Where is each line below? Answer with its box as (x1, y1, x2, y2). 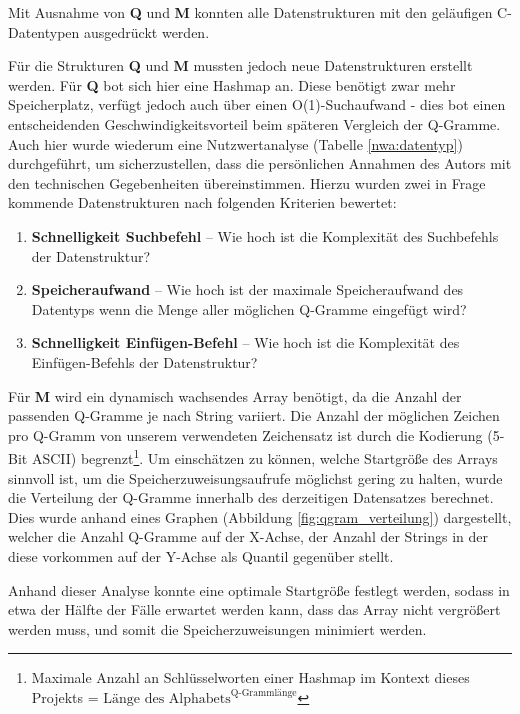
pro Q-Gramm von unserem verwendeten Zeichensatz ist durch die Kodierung (8, 424, 483, 445)
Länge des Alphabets (103, 691, 231, 706)
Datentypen (8, 21, 80, 42)
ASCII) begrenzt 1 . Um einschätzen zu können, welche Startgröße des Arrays (31, 445, 498, 468)
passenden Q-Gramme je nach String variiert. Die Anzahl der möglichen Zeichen (8, 405, 500, 426)
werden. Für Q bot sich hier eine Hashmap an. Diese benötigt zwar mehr (8, 74, 456, 95)
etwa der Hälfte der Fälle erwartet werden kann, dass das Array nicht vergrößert (8, 599, 501, 620)
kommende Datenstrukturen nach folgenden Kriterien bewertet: (8, 192, 397, 213)
